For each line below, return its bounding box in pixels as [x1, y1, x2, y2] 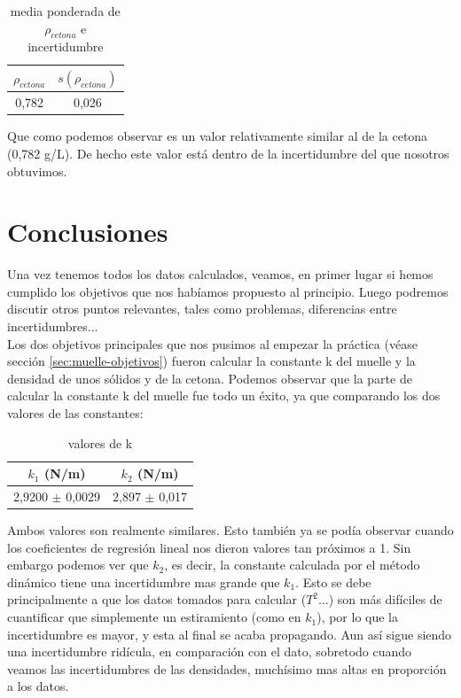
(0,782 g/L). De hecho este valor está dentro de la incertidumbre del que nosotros [7, 143, 449, 162]
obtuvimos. [7, 161, 67, 180]
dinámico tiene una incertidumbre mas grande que [7, 572, 280, 591]
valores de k [67, 433, 133, 452]
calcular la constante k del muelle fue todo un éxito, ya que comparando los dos [7, 386, 441, 405]
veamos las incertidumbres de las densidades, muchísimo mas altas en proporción [7, 659, 447, 678]
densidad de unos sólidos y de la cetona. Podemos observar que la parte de [7, 368, 412, 387]
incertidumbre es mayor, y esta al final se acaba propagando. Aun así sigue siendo [7, 624, 452, 643]
